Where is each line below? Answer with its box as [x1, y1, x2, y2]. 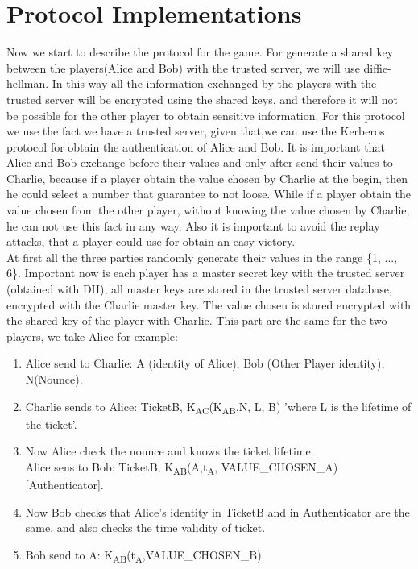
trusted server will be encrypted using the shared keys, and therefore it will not [6, 90, 398, 107]
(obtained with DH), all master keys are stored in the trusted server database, [6, 280, 392, 297]
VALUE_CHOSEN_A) [221, 458, 338, 475]
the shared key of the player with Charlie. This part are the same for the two [6, 312, 387, 329]
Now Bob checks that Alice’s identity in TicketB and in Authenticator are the [25, 503, 410, 520]
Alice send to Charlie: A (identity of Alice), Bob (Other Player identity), [25, 355, 385, 372]
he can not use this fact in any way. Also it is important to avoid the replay [6, 217, 380, 234]
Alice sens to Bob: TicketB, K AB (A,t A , [25, 458, 218, 477]
